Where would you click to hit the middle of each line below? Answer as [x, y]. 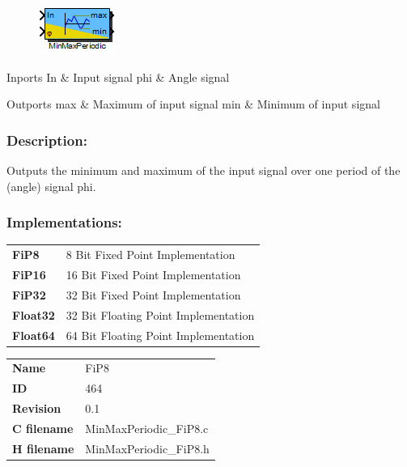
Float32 [34, 314]
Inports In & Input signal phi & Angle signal [118, 76]
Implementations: [64, 222]
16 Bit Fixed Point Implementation [153, 274]
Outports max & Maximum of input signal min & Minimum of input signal [193, 104]
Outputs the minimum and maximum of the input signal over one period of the [203, 170]
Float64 [34, 335]
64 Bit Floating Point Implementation [160, 335]
